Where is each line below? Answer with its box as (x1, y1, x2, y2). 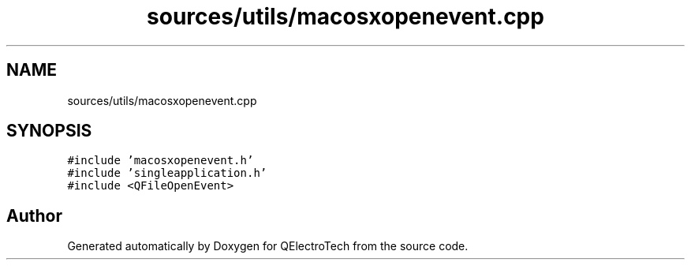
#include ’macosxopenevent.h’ (67, 154, 254, 167)
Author (6, 205, 62, 226)
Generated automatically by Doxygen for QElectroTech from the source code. (67, 239, 469, 253)
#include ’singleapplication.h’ (67, 167, 267, 180)
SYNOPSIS (6, 121, 92, 141)
